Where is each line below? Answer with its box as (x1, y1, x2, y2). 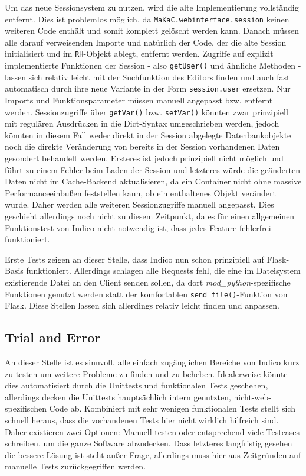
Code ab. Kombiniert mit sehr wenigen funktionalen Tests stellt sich (49, 402, 295, 415)
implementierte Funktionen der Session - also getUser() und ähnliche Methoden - (5, 59, 301, 72)
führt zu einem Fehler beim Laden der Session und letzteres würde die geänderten (5, 163, 300, 176)
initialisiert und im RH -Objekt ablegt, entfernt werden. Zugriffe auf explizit (5, 47, 274, 60)
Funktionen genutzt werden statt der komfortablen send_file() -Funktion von (5, 287, 288, 300)
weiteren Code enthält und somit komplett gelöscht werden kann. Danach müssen (5, 24, 300, 37)
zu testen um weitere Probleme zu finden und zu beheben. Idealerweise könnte (5, 367, 288, 380)
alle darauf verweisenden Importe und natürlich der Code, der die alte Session (5, 35, 287, 48)
